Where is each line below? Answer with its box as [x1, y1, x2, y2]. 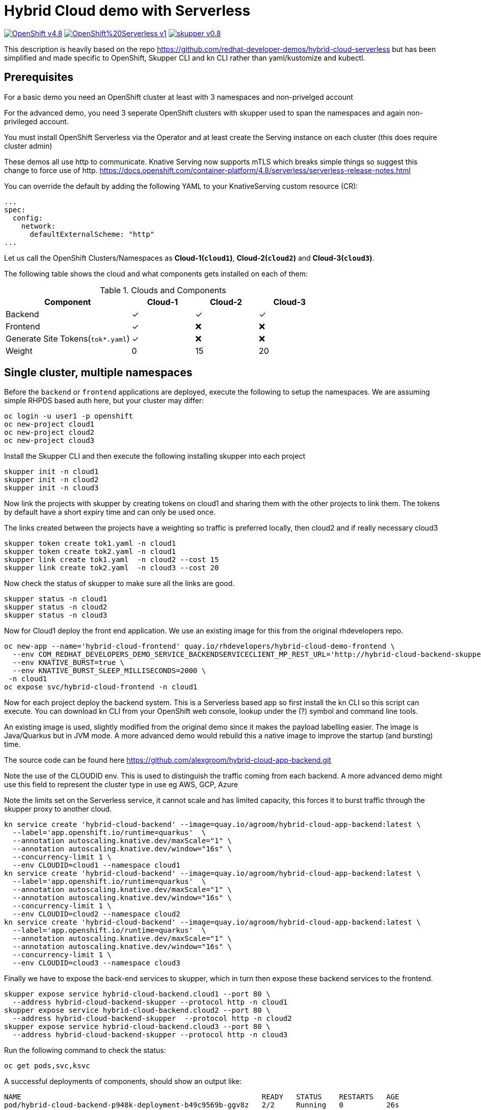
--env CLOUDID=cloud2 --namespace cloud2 [12, 910, 180, 919]
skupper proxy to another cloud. [4, 804, 112, 814]
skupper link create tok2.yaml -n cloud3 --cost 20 [4, 564, 219, 572]
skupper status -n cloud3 [4, 611, 108, 620]
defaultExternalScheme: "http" [30, 230, 155, 238]
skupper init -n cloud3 [4, 484, 99, 492]
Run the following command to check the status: [4, 1046, 166, 1055]
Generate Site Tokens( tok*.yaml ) [6, 333, 130, 344]
